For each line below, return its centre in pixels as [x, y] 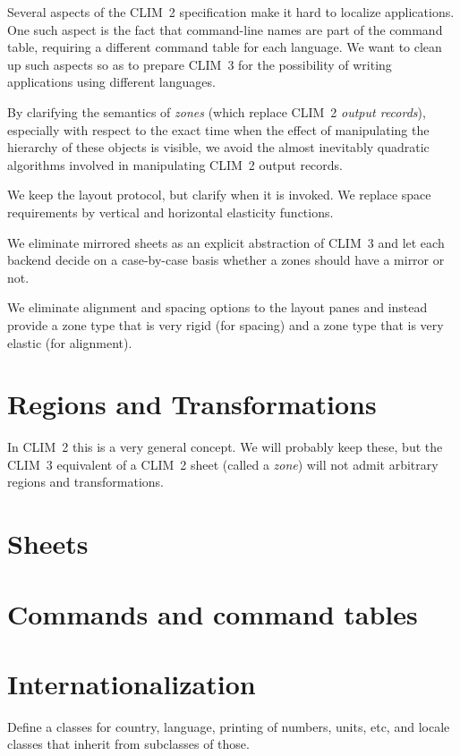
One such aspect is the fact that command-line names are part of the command [225, 29]
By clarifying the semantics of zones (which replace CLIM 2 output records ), [217, 111]
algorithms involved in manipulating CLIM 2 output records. [175, 164]
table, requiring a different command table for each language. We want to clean [225, 47]
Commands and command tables [213, 613]
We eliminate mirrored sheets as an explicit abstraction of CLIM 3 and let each [226, 242]
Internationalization [132, 683]
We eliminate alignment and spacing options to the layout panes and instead [217, 307]
